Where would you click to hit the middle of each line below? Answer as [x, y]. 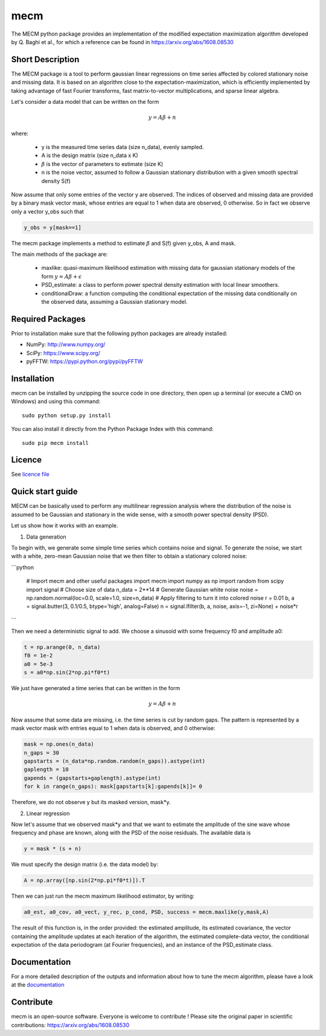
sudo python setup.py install [67, 415]
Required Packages [48, 319]
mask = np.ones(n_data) [59, 744]
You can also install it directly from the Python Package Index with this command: [112, 429]
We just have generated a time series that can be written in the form [96, 688]
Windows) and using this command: [56, 401]
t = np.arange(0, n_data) [62, 647]
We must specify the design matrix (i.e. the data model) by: [85, 865]
